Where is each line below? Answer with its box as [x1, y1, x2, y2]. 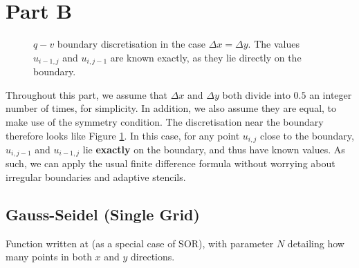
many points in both [6, 249, 92, 264]
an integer [309, 87, 352, 102]
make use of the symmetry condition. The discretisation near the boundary [6, 114, 324, 128]
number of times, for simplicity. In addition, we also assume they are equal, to [6, 101, 337, 115]
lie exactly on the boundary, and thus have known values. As [82, 142, 345, 156]
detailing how [287, 236, 344, 250]
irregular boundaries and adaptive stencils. [6, 170, 186, 184]
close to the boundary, [260, 128, 354, 142]
